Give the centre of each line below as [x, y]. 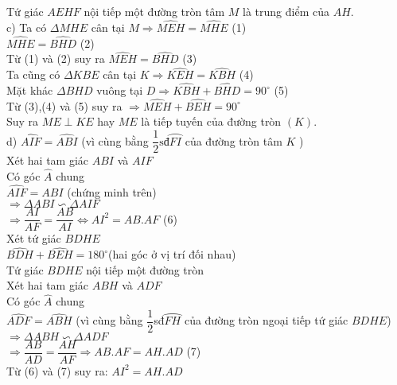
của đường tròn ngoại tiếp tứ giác [266, 320]
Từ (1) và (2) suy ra [56, 58]
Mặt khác [30, 90]
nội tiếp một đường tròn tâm [154, 11]
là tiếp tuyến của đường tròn [211, 121]
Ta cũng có [33, 74]
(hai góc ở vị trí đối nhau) [172, 254]
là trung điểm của [286, 11]
